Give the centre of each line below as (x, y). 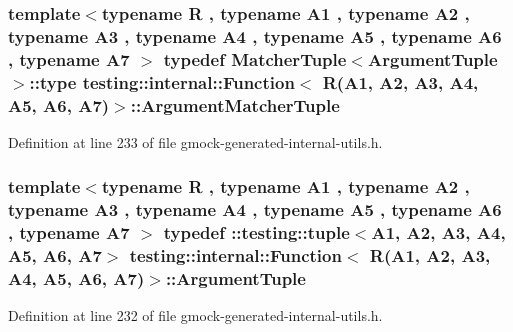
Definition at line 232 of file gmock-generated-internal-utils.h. (195, 315)
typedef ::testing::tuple (256, 232)
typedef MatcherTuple (255, 58)
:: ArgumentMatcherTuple (235, 104)
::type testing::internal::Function (162, 81)
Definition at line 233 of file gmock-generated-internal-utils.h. (195, 141)
